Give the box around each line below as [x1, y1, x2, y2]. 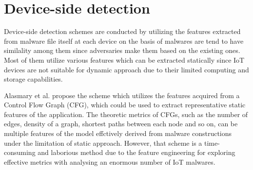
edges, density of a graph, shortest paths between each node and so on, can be [4, 119, 238, 129]
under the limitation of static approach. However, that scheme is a [4, 137, 202, 148]
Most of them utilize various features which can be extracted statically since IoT [4, 54, 245, 65]
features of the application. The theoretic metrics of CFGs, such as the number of [4, 109, 248, 119]
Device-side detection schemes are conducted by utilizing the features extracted [4, 26, 241, 36]
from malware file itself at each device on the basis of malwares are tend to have [4, 35, 244, 46]
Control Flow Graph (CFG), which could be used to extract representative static [4, 100, 246, 110]
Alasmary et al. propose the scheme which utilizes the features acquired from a [4, 90, 240, 100]
